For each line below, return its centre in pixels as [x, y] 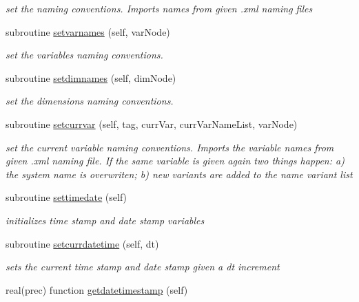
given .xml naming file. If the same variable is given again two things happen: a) [175, 161]
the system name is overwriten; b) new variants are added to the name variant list [179, 174]
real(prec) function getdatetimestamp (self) [97, 289]
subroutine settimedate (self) [66, 197]
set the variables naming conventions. [84, 55]
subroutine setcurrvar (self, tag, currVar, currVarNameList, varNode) [152, 123]
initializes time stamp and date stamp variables [105, 220]
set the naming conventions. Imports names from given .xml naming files [159, 8]
